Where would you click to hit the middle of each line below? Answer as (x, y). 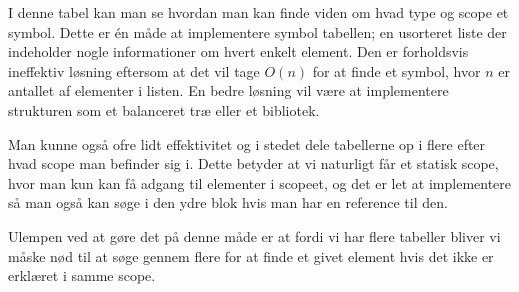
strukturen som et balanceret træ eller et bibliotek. (164, 109)
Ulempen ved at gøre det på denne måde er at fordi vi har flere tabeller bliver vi (254, 235)
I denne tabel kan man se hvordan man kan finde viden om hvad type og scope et (258, 12)
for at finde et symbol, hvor (396, 70)
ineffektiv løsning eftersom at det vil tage (134, 70)
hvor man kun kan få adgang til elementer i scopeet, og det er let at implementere (260, 182)
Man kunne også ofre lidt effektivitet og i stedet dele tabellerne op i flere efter (247, 143)
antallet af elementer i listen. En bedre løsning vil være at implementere (228, 90)
